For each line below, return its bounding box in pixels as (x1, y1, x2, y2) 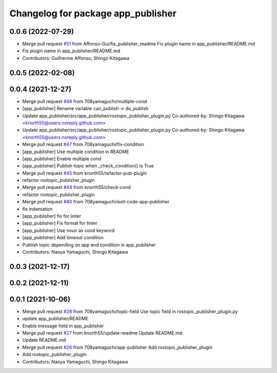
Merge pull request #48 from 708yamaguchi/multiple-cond (22, 98, 147, 105)
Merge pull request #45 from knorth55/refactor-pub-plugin (22, 170, 147, 176)
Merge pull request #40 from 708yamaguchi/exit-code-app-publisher (22, 199, 170, 205)
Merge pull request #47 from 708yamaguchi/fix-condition (22, 141, 144, 148)
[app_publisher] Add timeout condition (22, 235, 104, 241)
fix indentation (22, 205, 53, 212)
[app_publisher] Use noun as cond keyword (22, 227, 115, 233)
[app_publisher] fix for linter (22, 213, 82, 219)
